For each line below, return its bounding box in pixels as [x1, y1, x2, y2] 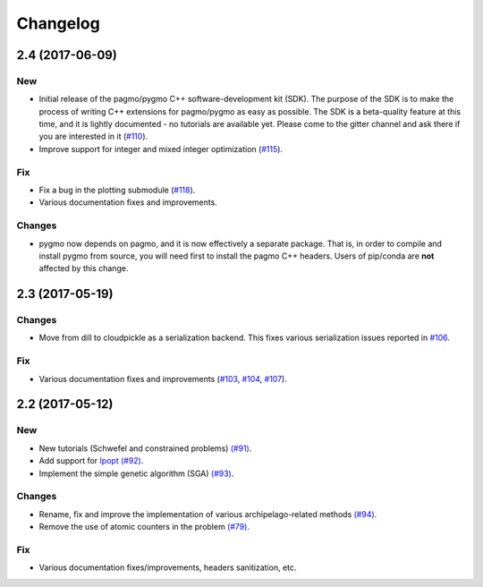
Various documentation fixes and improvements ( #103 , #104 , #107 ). [38, 373, 288, 384]
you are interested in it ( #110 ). [38, 131, 148, 142]
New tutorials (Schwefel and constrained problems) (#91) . [38, 443, 252, 454]
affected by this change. [38, 263, 129, 274]
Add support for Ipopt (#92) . [38, 455, 144, 466]
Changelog [16, 13, 100, 33]
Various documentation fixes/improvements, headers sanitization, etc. [38, 562, 297, 573]
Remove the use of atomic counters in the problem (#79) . [38, 522, 250, 532]
